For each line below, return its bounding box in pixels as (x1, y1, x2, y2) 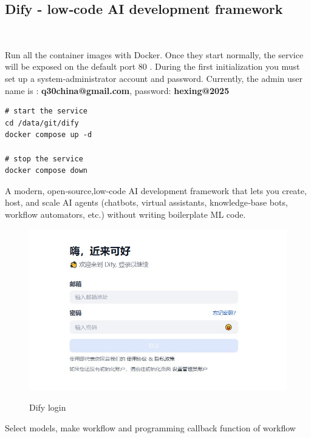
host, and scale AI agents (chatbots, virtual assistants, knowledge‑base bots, (5, 196, 288, 209)
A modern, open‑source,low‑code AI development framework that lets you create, (5, 184, 307, 197)
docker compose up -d (5, 130, 92, 140)
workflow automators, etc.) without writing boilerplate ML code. (5, 207, 246, 220)
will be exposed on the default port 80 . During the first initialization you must (5, 60, 300, 73)
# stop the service (5, 154, 83, 163)
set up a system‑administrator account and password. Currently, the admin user (5, 72, 302, 84)
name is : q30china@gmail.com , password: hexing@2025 (5, 84, 230, 96)
